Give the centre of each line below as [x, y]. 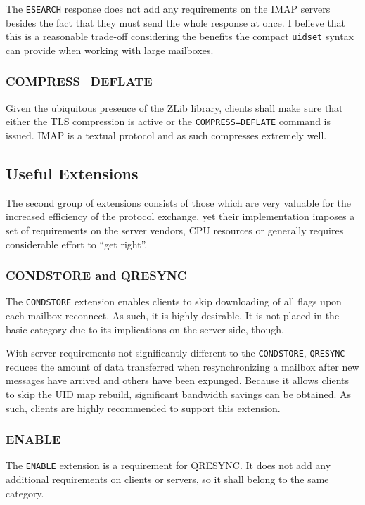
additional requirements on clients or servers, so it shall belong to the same [167, 479]
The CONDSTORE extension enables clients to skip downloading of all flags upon [174, 301]
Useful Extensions [72, 173]
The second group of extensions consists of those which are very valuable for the [179, 202]
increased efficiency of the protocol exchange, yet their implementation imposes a [180, 216]
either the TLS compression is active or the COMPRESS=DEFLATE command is [168, 121]
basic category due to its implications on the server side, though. [145, 329]
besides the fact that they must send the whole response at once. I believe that [176, 22]
